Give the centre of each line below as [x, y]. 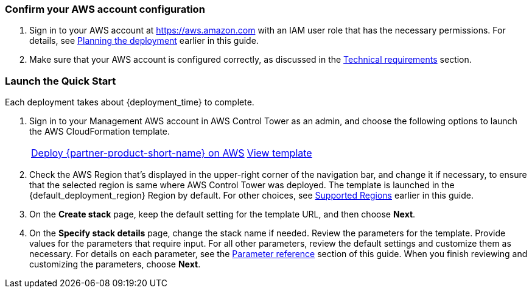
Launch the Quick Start [61, 81]
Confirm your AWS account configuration [105, 9]
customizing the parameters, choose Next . [115, 264]
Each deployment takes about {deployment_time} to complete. [130, 102]
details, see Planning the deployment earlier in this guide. [144, 41]
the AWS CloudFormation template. [100, 132]
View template [279, 153]
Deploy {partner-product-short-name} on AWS [138, 153]
